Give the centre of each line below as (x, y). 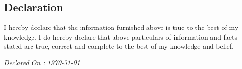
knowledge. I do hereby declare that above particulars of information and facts (121, 36)
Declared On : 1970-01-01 (42, 62)
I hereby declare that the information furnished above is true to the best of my (121, 27)
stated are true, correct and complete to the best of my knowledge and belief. (119, 46)
